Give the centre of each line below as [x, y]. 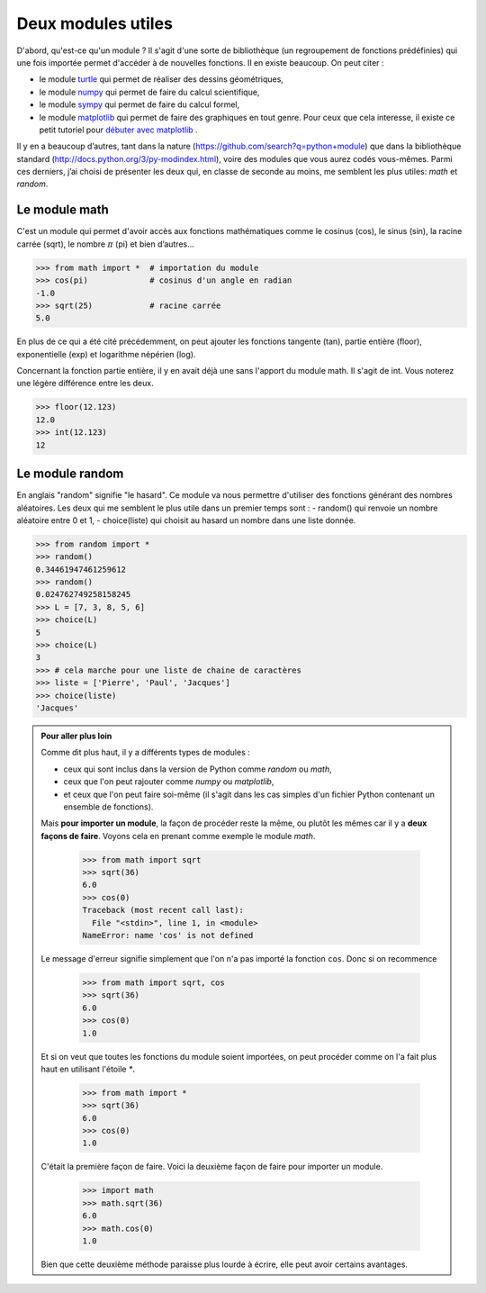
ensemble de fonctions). [108, 807]
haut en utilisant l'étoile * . [88, 1069]
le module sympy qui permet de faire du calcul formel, [139, 104]
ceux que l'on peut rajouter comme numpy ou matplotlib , [169, 782]
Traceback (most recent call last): [163, 910]
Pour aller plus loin [76, 736]
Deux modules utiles [94, 23]
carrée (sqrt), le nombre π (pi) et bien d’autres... [106, 244]
